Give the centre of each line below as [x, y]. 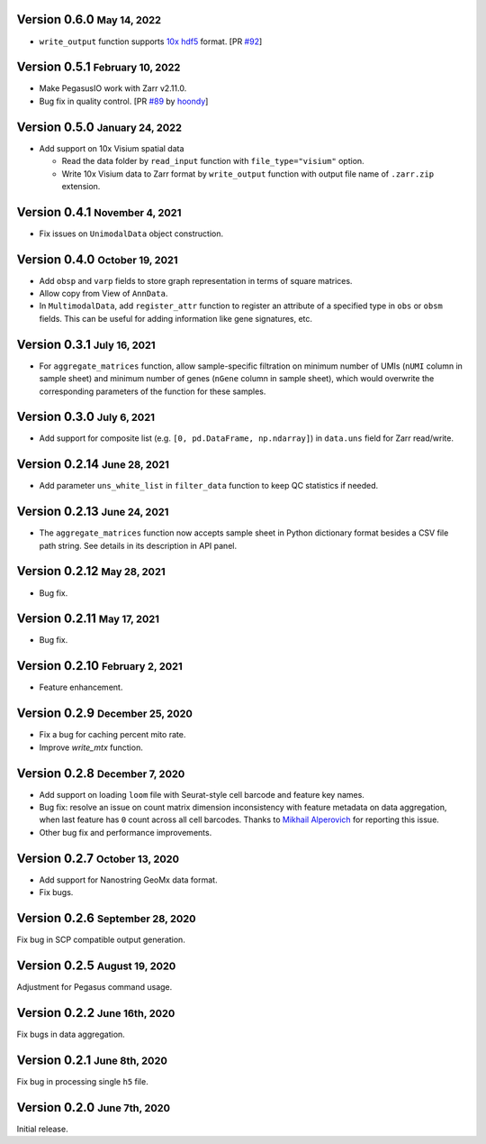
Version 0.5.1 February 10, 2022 [99, 67]
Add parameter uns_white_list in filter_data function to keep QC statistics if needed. [209, 486]
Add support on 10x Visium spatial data [112, 148]
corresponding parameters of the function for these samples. [153, 391]
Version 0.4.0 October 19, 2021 [98, 259]
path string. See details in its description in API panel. [138, 545]
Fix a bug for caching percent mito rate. [112, 735]
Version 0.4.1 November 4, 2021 [99, 212]
